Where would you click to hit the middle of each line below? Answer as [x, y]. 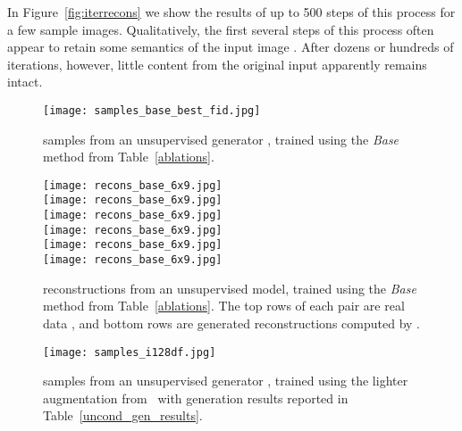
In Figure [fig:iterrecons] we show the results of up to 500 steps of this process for [231, 12]
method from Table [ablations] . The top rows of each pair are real [224, 306]
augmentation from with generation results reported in [196, 398]
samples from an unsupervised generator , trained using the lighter [226, 381]
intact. [25, 82]
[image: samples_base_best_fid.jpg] [152, 110]
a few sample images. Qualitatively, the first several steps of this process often [221, 29]
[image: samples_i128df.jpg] [130, 352]
